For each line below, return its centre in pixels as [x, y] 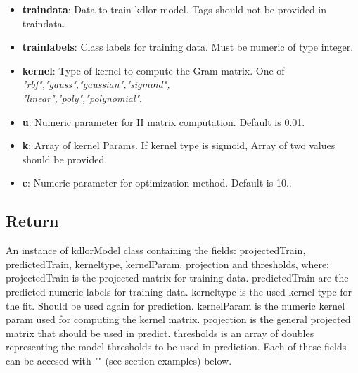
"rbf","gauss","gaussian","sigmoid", [96, 84]
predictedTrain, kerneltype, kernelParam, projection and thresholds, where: [167, 264]
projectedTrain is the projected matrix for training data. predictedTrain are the [177, 278]
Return [32, 221]
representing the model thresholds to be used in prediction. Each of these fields [176, 347]
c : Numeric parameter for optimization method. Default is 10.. [157, 183]
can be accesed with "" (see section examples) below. [119, 360]
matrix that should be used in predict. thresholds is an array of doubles [160, 333]
